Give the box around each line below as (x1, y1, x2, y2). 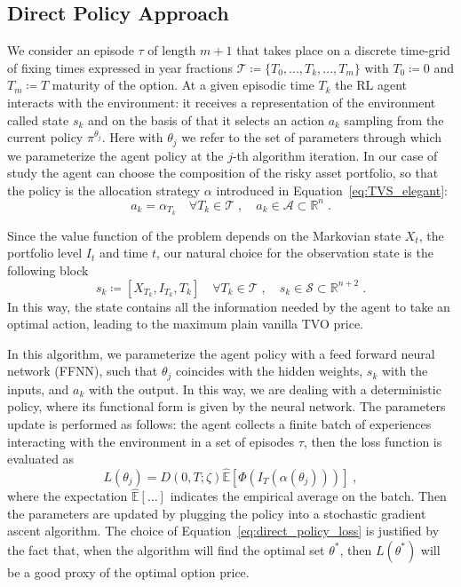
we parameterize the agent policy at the (7, 146, 224, 164)
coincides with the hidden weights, (176, 361, 363, 380)
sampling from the (344, 110, 444, 129)
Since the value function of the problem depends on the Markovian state (7, 226, 401, 244)
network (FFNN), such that (7, 361, 158, 380)
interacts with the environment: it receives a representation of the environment (7, 92, 436, 111)
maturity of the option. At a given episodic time (52, 75, 314, 94)
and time (99, 243, 148, 262)
